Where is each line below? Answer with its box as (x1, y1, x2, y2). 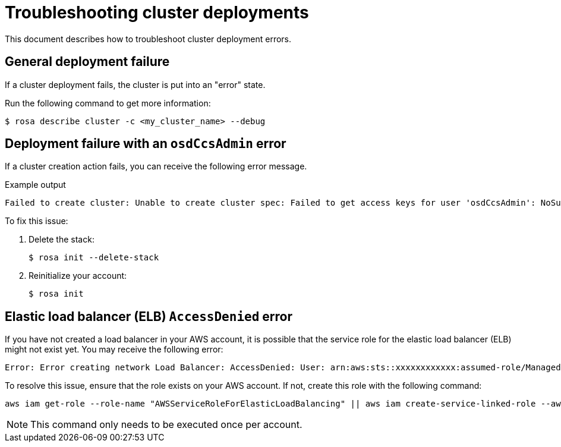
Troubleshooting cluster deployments (5, 2, 309, 23)
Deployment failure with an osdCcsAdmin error (5, 136, 286, 152)
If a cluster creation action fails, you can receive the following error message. (5, 161, 307, 172)
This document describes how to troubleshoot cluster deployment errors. (5, 33, 292, 44)
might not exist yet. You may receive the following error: (5, 344, 223, 355)
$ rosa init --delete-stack (29, 253, 159, 263)
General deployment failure (5, 54, 170, 70)
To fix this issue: (5, 216, 68, 226)
